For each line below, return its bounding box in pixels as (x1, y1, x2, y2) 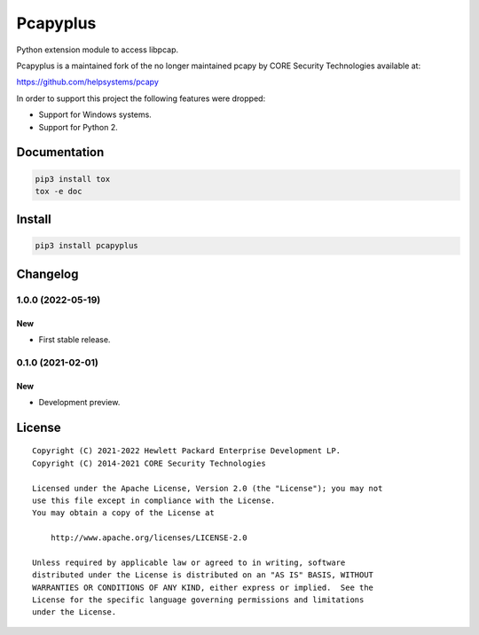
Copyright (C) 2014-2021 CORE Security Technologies (32, 458, 266, 468)
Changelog (16, 266, 79, 281)
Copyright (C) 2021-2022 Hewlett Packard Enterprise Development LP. (32, 446, 342, 456)
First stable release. (38, 334, 111, 345)
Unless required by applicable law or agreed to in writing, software (32, 557, 346, 568)
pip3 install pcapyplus (35, 240, 139, 251)
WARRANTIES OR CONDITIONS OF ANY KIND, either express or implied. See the (32, 582, 374, 592)
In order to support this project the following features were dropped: (16, 93, 266, 104)
